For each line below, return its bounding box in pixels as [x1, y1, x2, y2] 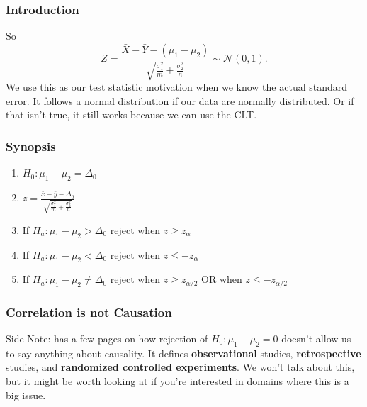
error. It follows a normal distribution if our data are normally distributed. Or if [6, 93, 354, 108]
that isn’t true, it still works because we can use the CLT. [6, 107, 257, 122]
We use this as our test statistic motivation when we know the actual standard [6, 79, 348, 94]
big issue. [6, 387, 46, 402]
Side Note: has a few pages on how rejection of [6, 331, 208, 345]
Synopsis [6, 137, 56, 155]
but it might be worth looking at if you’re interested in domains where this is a [6, 373, 349, 388]
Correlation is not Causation [6, 303, 172, 320]
